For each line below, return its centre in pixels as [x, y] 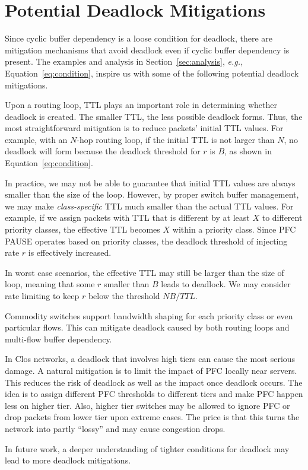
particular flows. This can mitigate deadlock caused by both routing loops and [147, 327]
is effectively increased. [70, 253]
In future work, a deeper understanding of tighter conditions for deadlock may [147, 448]
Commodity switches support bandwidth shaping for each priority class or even [149, 315]
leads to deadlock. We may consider [226, 284]
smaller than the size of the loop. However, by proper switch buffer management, [152, 194]
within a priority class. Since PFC [234, 229]
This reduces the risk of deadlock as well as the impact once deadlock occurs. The [154, 382]
